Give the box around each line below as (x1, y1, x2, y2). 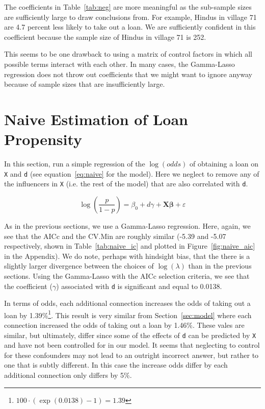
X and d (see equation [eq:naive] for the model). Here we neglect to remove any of (4, 168, 259, 179)
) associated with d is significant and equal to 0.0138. (56, 280, 222, 291)
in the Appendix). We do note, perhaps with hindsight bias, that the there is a (4, 250, 250, 261)
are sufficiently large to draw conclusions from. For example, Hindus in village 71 (4, 11, 257, 22)
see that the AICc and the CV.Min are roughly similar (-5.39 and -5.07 (4, 230, 226, 241)
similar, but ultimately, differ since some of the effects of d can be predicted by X (4, 329, 256, 340)
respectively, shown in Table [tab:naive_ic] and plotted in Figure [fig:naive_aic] (4, 240, 255, 251)
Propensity (4, 129, 83, 150)
